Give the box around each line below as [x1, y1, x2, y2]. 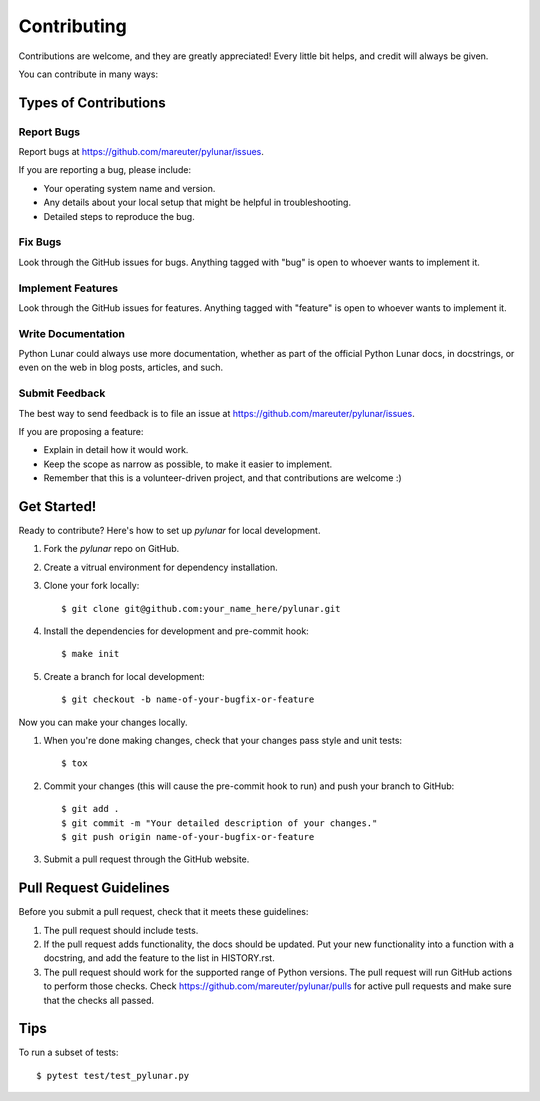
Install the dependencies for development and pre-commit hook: [43, 625, 309, 637]
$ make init [61, 648, 120, 660]
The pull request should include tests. [43, 924, 199, 936]
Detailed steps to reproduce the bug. [43, 210, 195, 222]
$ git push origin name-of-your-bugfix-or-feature [61, 831, 315, 842]
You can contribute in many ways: [18, 68, 159, 80]
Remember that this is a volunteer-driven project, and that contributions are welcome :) [43, 472, 402, 484]
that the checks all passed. [43, 994, 155, 1006]
